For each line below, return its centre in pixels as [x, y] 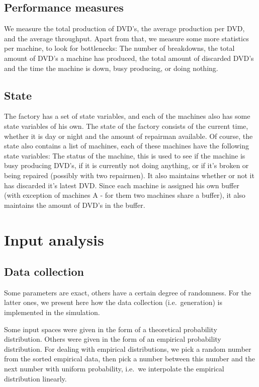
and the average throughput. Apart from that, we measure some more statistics [126, 38]
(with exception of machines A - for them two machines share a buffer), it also [125, 195]
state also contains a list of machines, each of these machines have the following [126, 146]
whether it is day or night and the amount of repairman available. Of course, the [128, 136]
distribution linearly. [35, 378]
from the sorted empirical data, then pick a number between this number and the [129, 359]
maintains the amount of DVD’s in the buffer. [75, 205]
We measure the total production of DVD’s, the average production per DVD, [124, 28]
